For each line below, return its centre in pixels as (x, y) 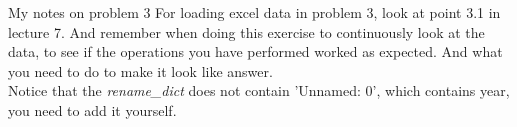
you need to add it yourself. (92, 109)
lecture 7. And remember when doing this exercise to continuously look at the (246, 31)
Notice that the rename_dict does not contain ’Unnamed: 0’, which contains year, (259, 90)
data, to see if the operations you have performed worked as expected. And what (255, 51)
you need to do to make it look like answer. (140, 70)
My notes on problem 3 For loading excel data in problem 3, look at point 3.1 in (254, 12)
